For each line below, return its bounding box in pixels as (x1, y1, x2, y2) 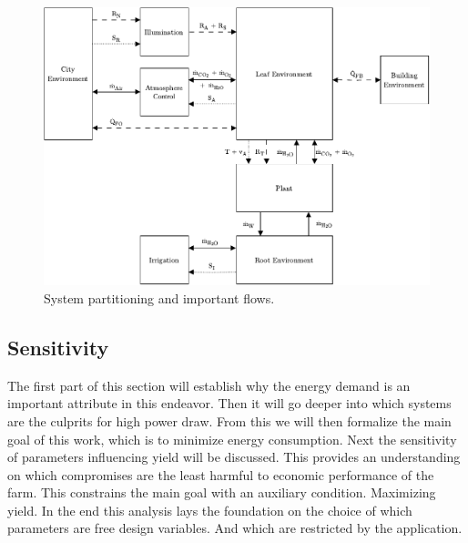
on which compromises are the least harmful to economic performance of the (7, 465, 434, 484)
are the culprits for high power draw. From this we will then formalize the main (7, 411, 452, 430)
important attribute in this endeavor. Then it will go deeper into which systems (7, 394, 452, 413)
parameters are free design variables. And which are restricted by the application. (7, 518, 463, 538)
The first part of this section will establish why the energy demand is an (7, 375, 411, 394)
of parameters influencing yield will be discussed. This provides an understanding (7, 447, 461, 466)
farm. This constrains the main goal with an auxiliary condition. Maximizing (7, 483, 436, 502)
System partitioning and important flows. (44, 288, 275, 307)
